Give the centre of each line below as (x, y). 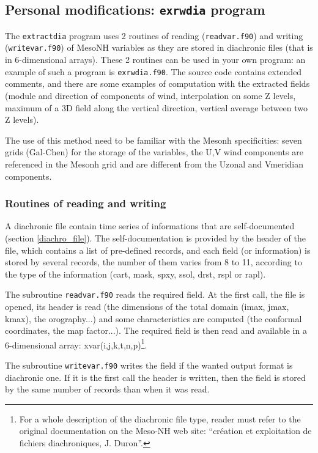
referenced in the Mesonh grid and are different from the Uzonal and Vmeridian (154, 164)
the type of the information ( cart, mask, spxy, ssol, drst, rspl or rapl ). (135, 274)
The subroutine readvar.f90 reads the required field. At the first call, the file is (155, 294)
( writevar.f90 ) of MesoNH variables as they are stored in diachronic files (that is (159, 47)
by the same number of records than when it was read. (107, 389)
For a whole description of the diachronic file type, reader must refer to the (160, 418)
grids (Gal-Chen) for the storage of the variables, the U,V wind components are (154, 152)
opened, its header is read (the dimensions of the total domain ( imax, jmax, (147, 306)
